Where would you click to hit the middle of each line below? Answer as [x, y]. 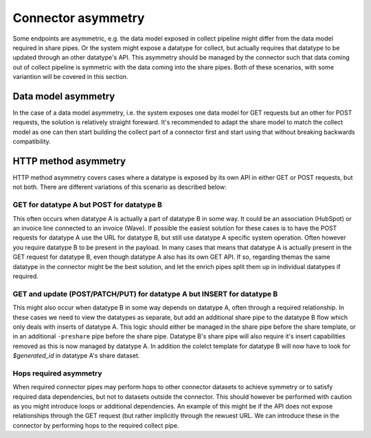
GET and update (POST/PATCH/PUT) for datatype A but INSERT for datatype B [145, 294]
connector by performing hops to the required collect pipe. [96, 425]
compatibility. [32, 141]
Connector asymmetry [79, 18]
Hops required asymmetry [57, 373]
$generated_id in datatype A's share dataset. [76, 356]
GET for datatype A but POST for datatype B [88, 205]
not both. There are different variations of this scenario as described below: [120, 187]
